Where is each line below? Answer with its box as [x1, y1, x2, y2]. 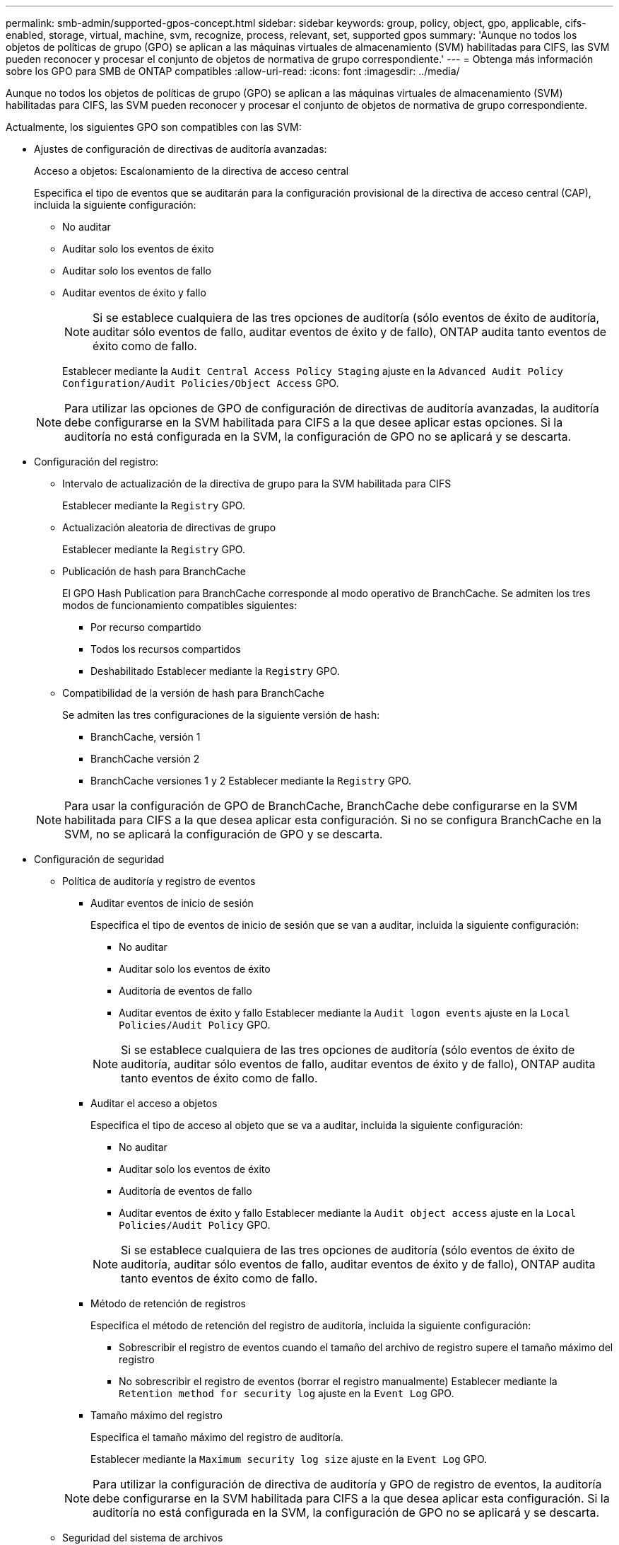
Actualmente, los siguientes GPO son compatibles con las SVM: [6, 121, 302, 133]
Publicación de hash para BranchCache [62, 565, 246, 577]
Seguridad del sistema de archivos [62, 1532, 223, 1544]
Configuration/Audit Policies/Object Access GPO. [62, 377, 339, 389]
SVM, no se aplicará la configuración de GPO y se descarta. [64, 827, 383, 841]
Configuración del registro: [34, 456, 159, 468]
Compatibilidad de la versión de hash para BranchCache [62, 687, 324, 699]
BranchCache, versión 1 [90, 731, 201, 743]
